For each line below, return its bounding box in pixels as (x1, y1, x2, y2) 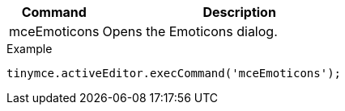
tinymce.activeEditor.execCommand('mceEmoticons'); (6, 67, 342, 80)
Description (202, 4, 276, 20)
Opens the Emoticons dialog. (102, 23, 278, 39)
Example (6, 42, 53, 55)
